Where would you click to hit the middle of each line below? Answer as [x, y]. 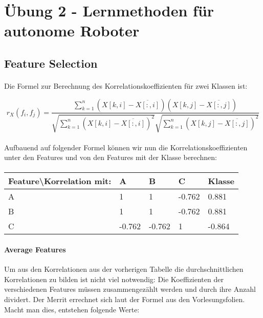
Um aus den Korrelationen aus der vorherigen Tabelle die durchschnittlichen [124, 269]
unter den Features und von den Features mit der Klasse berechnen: [111, 157]
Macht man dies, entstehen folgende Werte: [72, 309]
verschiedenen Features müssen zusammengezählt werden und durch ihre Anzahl [130, 289]
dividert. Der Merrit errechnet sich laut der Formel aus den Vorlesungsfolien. [125, 299]
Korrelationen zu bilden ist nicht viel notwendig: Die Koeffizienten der [114, 279]
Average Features [35, 249]
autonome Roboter [72, 31]
